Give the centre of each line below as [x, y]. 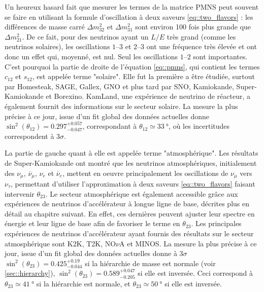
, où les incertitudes [199, 126]
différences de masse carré [45, 27]
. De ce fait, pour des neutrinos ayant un [85, 36]
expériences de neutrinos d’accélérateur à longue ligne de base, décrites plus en [127, 204]
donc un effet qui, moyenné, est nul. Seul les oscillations [91, 56]
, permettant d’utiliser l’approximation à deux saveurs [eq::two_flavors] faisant [133, 183]
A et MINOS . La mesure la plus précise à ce [188, 243]
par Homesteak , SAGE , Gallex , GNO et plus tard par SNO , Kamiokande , [119, 86]
